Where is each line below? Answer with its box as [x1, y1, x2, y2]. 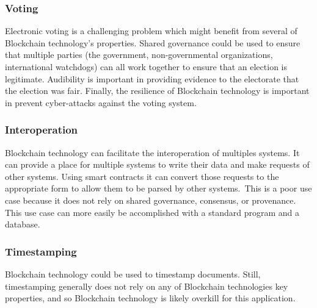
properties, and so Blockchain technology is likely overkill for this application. [5, 292, 296, 304]
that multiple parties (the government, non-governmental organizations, [5, 48, 273, 61]
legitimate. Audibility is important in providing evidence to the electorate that [5, 72, 299, 85]
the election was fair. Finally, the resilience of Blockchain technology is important [5, 84, 310, 97]
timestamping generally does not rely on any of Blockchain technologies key [5, 279, 288, 292]
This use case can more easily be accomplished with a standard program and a [5, 206, 300, 218]
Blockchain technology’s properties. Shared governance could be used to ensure [5, 36, 301, 49]
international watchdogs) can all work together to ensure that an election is [5, 60, 287, 73]
